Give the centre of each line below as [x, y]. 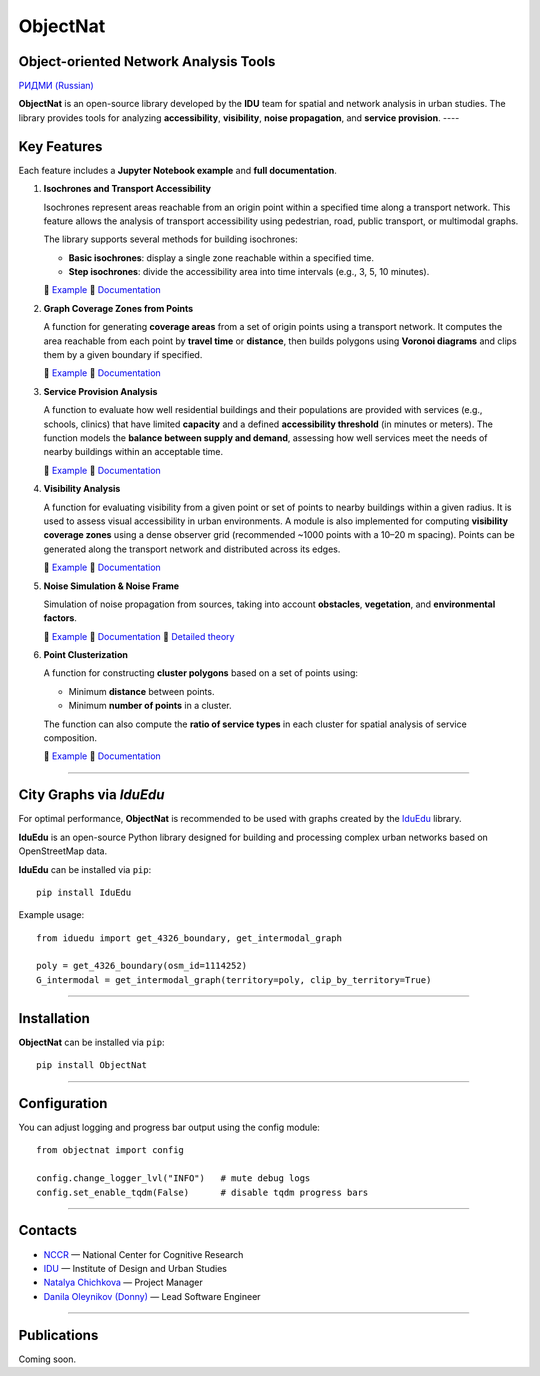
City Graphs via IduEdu [91, 795]
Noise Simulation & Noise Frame [111, 586]
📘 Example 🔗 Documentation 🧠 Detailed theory [139, 636]
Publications [58, 1335]
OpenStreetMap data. [63, 851]
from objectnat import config [110, 1150]
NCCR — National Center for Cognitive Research [143, 1254]
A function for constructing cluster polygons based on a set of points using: [201, 673]
